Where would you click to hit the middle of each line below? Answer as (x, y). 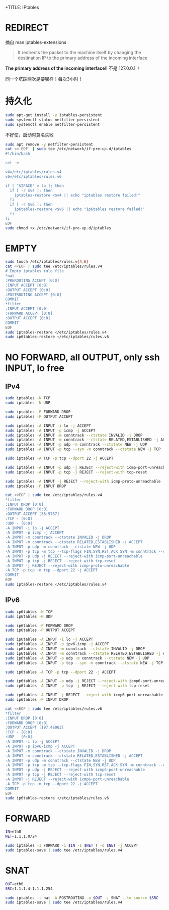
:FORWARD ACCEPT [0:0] (29, 314)
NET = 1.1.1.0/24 (21, 836)
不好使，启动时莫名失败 (29, 135)
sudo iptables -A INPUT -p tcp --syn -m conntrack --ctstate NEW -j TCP (83, 449)
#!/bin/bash (18, 154)
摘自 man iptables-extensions (36, 42)
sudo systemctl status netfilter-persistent (53, 120)
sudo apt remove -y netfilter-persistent (49, 144)
